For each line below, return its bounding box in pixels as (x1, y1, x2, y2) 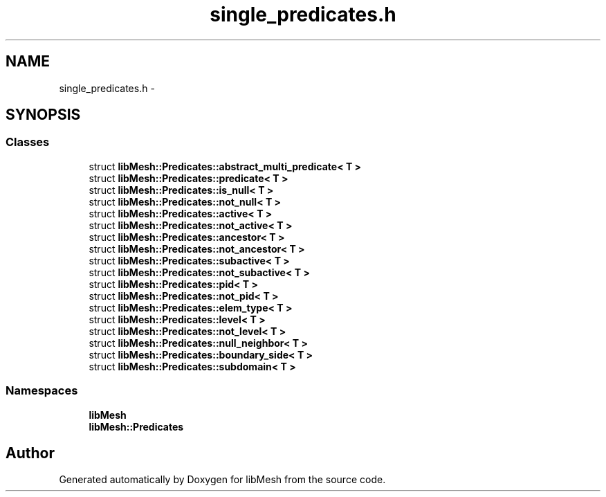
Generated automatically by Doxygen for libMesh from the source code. (59, 473, 386, 486)
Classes (6, 135, 50, 150)
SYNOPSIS (6, 106, 81, 124)
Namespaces (6, 383, 78, 398)
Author (6, 444, 55, 462)
